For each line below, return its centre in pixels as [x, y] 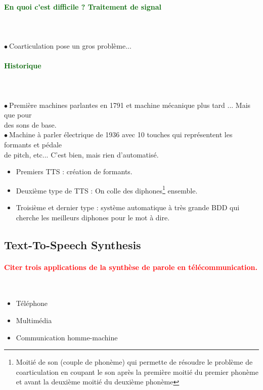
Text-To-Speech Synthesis [73, 244]
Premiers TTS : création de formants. [74, 171]
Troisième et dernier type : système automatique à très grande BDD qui [128, 207]
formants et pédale [33, 144]
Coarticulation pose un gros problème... [70, 45]
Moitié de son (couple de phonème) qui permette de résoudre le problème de [134, 362]
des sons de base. [30, 124]
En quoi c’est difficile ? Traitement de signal [83, 6]
